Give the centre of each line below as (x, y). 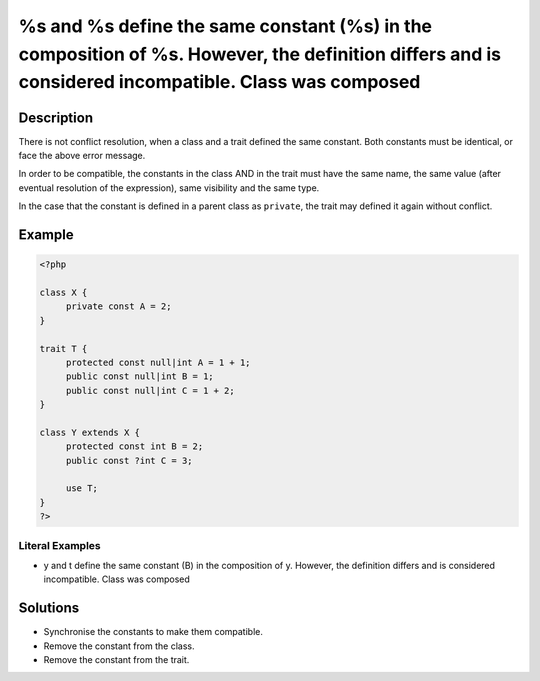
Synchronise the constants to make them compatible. (153, 632)
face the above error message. (82, 156)
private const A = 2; (118, 306)
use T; (82, 488)
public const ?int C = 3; (129, 460)
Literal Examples (59, 545)
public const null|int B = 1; (139, 376)
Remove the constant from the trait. (116, 660)
